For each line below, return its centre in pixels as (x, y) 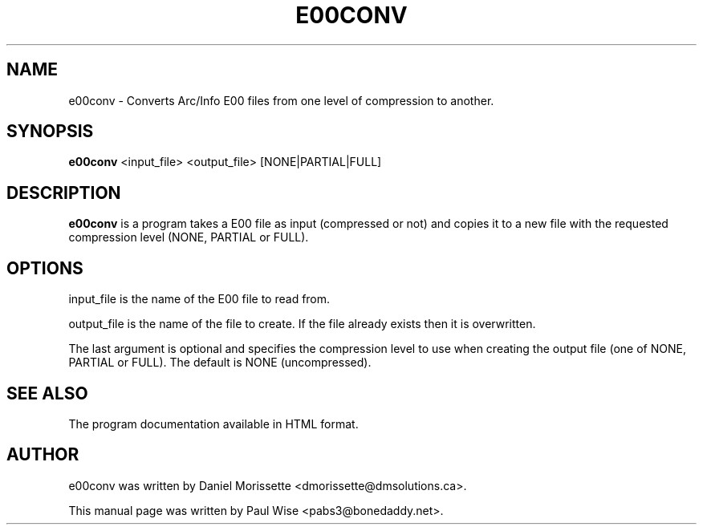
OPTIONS (45, 268)
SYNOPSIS (50, 132)
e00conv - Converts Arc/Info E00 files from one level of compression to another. (281, 100)
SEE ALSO (47, 393)
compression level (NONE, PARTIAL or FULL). (189, 237)
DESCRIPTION (64, 193)
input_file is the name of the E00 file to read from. (199, 299)
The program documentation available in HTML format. (213, 424)
